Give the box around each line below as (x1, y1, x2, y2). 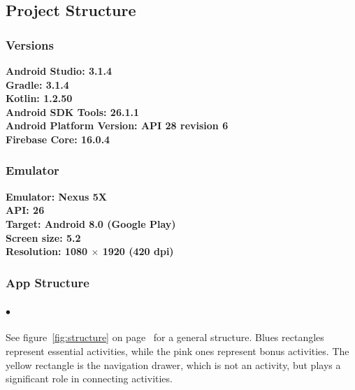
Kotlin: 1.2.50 (6, 91, 73, 106)
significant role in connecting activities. (6, 371, 173, 386)
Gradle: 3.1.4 (6, 77, 69, 92)
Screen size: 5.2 (6, 230, 81, 245)
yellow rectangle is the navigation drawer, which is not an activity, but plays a (6, 357, 341, 372)
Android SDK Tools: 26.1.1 (6, 104, 139, 119)
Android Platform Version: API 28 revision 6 (6, 118, 229, 133)
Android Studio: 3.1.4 (6, 64, 113, 78)
